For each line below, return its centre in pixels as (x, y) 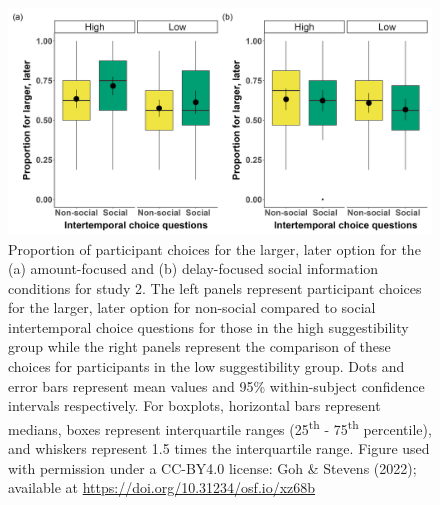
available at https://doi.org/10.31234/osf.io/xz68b (162, 487)
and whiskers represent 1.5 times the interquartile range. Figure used (219, 448)
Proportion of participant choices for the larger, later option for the (214, 248)
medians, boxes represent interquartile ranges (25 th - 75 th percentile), (220, 427)
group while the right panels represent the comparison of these (199, 346)
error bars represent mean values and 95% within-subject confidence (216, 385)
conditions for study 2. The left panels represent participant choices (215, 287)
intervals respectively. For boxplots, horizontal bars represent (194, 405)
